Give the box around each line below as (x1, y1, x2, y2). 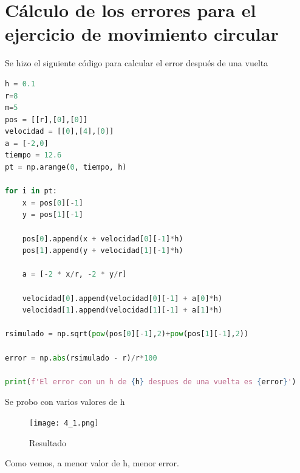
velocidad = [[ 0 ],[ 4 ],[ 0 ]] (5, 127, 114, 136)
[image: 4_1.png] (29, 418, 99, 427)
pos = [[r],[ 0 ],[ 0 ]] (5, 115, 88, 124)
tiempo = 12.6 (5, 151, 62, 160)
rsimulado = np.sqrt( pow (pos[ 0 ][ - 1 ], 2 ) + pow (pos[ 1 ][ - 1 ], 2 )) (5, 330, 249, 339)
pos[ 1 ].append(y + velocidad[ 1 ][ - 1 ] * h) (22, 246, 183, 255)
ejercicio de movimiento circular (5, 21, 279, 46)
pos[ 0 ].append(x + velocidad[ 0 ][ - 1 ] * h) (22, 234, 183, 243)
